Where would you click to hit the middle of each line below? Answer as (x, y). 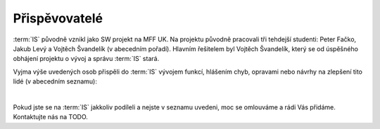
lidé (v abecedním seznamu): (55, 81)
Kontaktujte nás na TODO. (50, 117)
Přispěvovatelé (58, 18)
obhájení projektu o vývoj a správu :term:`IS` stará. (86, 59)
